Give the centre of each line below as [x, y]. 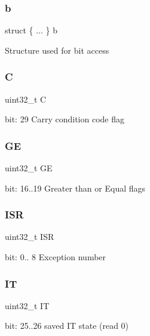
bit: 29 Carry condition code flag [65, 119]
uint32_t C [26, 99]
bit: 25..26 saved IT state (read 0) [67, 326]
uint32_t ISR [30, 237]
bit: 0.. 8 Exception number [56, 257]
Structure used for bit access [57, 50]
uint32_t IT [27, 305]
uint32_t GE [29, 168]
